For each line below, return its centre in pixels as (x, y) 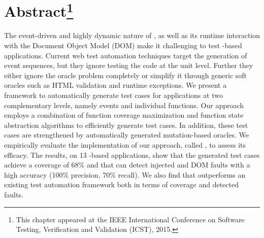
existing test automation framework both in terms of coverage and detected (121, 184)
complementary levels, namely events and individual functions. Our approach (124, 105)
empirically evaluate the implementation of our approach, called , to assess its (125, 144)
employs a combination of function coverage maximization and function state (124, 115)
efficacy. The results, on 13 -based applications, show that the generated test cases (132, 155)
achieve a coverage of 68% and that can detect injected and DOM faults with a (127, 165)
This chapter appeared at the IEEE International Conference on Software (130, 219)
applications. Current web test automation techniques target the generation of (126, 55)
